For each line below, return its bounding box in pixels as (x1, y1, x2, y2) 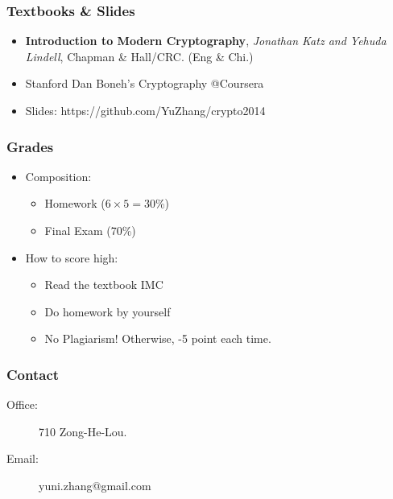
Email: (6, 450, 39, 467)
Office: (6, 396, 38, 413)
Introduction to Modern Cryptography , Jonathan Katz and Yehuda (25, 32, 387, 49)
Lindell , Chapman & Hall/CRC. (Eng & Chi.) (25, 47, 254, 64)
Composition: (25, 167, 92, 184)
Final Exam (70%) (44, 222, 136, 238)
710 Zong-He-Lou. (39, 423, 127, 439)
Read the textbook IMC (44, 276, 163, 293)
